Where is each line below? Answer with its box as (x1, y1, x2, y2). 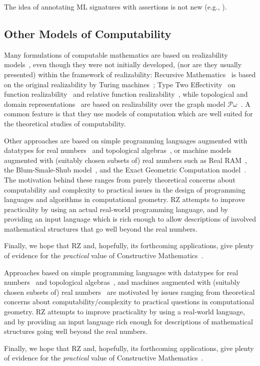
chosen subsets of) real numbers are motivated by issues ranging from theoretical (4, 286, 255, 297)
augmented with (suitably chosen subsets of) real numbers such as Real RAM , (4, 154, 247, 165)
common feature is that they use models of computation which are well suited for (4, 108, 253, 119)
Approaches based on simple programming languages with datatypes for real (4, 267, 238, 277)
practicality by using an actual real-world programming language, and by (4, 204, 228, 214)
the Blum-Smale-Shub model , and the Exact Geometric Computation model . (4, 164, 246, 175)
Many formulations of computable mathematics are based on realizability (4, 49, 228, 60)
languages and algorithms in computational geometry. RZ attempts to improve (4, 194, 245, 205)
